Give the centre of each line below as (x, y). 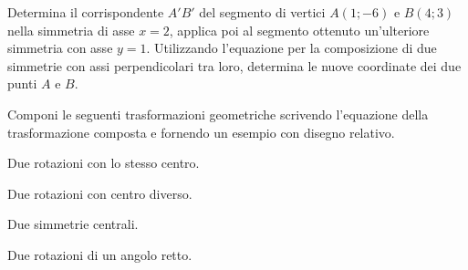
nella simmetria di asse (71, 30)
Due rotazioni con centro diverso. (100, 193)
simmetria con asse (60, 48)
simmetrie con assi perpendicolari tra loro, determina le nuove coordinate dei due (234, 65)
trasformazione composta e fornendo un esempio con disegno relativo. (201, 132)
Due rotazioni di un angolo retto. (100, 254)
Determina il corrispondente (86, 12)
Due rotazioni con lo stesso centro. (104, 163)
